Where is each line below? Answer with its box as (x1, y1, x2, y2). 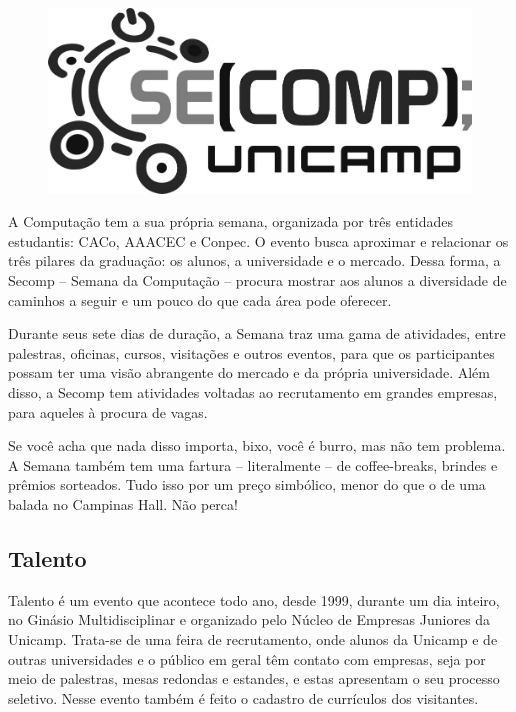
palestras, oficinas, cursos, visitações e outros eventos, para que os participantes (8, 342, 495, 363)
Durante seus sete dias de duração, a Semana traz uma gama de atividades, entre (8, 323, 506, 344)
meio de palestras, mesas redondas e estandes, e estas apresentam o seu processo (8, 668, 500, 689)
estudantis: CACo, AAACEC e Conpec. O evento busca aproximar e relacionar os (8, 230, 509, 251)
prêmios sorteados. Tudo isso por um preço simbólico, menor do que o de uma (8, 474, 486, 495)
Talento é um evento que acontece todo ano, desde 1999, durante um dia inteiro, (8, 589, 500, 610)
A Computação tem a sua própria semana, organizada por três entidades (8, 211, 453, 232)
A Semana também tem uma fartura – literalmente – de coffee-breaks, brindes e (8, 454, 498, 475)
